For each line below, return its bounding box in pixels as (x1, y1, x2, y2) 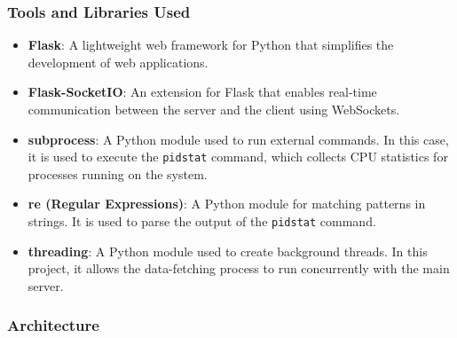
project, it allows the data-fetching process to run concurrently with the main (28, 259, 450, 278)
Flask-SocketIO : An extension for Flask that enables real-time (28, 83, 377, 101)
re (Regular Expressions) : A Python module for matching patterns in (28, 194, 426, 213)
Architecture (7, 314, 99, 336)
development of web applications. (28, 52, 209, 71)
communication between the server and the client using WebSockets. (28, 100, 400, 118)
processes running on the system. (28, 164, 208, 183)
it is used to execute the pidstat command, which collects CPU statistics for (28, 147, 448, 166)
